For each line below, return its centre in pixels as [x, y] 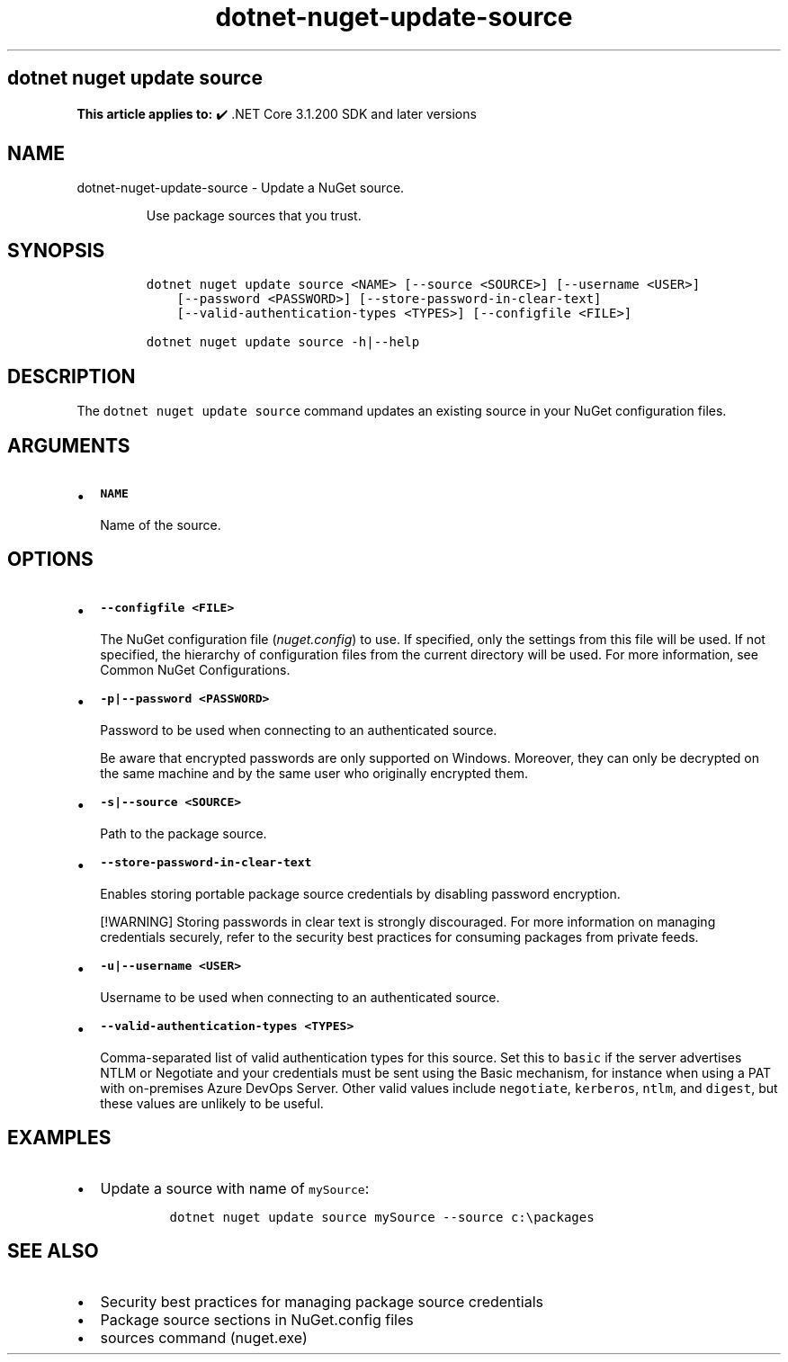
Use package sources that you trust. [254, 216]
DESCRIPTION [72, 376]
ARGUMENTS [69, 445]
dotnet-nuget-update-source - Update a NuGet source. [241, 188]
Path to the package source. [184, 833]
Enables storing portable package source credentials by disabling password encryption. [360, 893]
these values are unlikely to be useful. [212, 1103]
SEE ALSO [53, 1251]
